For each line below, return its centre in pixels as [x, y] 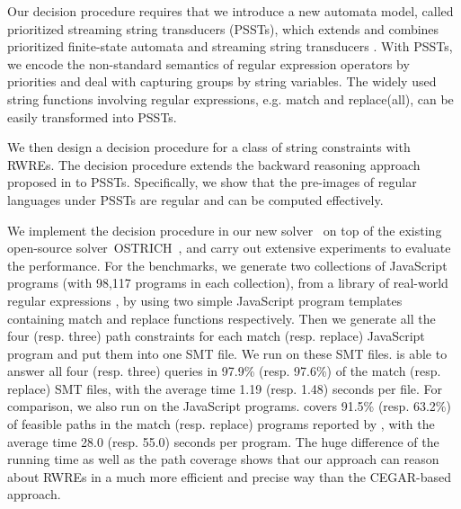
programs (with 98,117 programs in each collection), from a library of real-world [228, 283]
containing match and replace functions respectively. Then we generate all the [222, 318]
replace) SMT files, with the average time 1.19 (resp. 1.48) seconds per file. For [225, 388]
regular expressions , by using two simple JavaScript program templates [205, 300]
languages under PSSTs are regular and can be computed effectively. [195, 199]
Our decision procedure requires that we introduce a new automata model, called [230, 11]
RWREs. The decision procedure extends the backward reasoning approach [214, 164]
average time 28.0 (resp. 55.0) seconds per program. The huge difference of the [223, 441]
